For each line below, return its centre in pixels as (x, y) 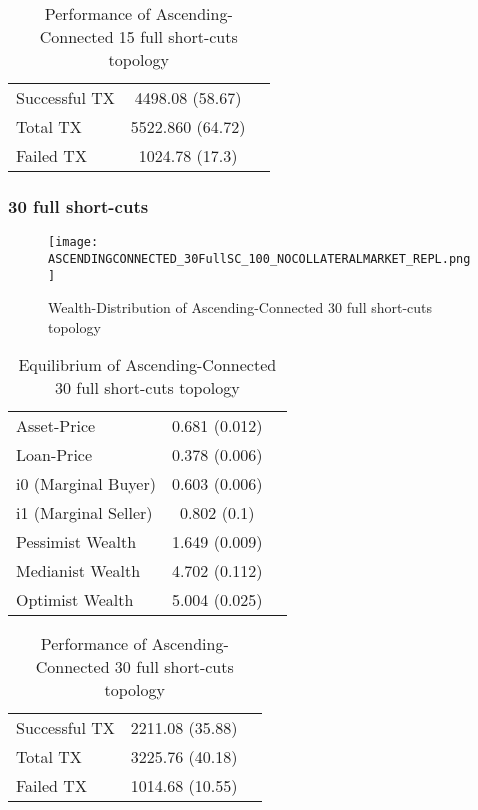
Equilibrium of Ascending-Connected (147, 365)
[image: (73, 242)
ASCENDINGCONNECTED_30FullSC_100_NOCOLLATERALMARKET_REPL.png (259, 258)
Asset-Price (56, 426)
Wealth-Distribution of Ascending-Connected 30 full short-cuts (240, 307)
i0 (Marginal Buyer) (86, 484)
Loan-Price (54, 455)
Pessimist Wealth (76, 542)
